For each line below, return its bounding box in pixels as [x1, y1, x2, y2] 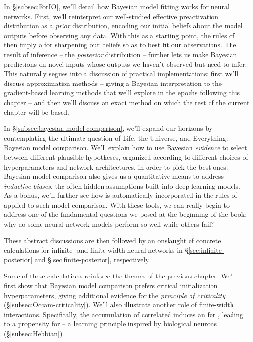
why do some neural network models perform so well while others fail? [4, 219, 214, 229]
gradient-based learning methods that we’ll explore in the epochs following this [4, 87, 240, 98]
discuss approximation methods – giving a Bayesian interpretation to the [4, 78, 222, 88]
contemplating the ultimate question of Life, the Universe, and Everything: [4, 132, 228, 143]
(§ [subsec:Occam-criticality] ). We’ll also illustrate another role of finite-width [4, 299, 234, 310]
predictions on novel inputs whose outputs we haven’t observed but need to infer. [4, 59, 247, 69]
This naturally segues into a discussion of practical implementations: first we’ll [4, 68, 239, 79]
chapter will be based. [4, 107, 69, 117]
